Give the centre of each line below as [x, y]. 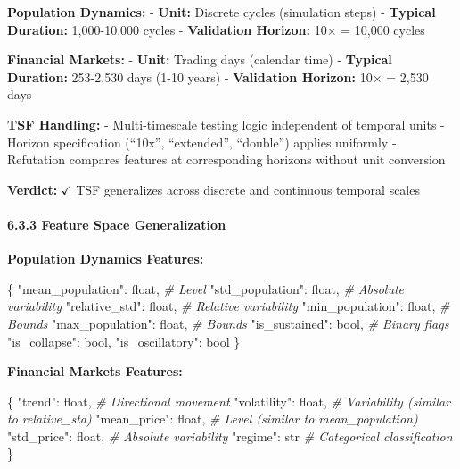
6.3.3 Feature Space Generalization [117, 224]
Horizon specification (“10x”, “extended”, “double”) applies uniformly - [202, 142]
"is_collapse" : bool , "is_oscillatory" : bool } [124, 341]
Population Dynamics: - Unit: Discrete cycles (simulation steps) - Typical [222, 12]
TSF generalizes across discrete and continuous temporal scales [248, 189]
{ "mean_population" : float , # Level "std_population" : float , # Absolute [206, 288]
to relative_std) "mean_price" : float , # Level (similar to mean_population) [213, 419]
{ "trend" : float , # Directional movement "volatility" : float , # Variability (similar [229, 401]
